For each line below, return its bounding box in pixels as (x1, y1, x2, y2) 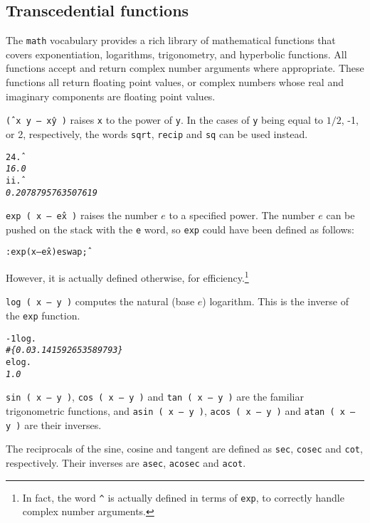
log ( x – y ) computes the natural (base (6, 294, 195, 309)
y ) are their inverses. (6, 417, 102, 432)
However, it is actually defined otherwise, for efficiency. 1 (6, 268, 249, 285)
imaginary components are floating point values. (6, 88, 216, 103)
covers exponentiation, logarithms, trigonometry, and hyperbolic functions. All (6, 46, 347, 61)
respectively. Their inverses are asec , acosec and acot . (6, 455, 246, 470)
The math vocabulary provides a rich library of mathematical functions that (6, 33, 336, 48)
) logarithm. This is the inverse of (202, 294, 349, 309)
